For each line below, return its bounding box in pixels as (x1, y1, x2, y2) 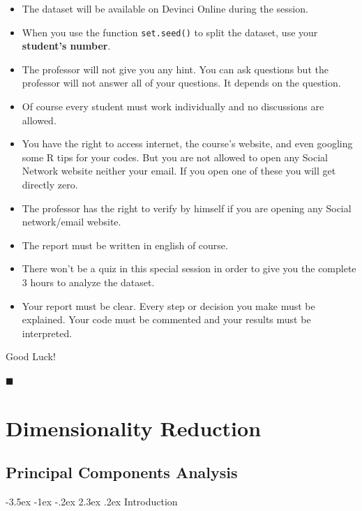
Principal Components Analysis (6, 461, 238, 483)
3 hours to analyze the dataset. (22, 274, 155, 289)
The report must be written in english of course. (22, 237, 228, 252)
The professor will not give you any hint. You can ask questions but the (22, 61, 329, 76)
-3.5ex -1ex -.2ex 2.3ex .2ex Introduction (6, 494, 178, 509)
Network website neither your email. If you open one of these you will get (22, 163, 336, 178)
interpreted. (22, 325, 73, 340)
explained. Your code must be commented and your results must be (22, 312, 311, 327)
